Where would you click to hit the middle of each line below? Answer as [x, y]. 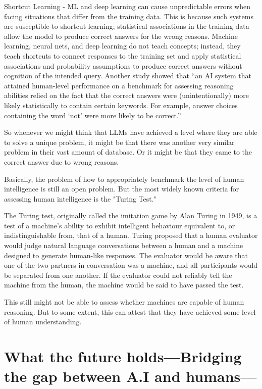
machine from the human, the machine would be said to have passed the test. [124, 285]
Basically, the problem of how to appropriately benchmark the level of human [124, 179]
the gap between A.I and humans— [130, 376]
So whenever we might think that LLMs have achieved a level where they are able [131, 132]
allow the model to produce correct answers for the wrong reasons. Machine [121, 36]
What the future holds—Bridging [123, 356]
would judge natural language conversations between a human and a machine [124, 245]
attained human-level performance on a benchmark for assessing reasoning [119, 85]
